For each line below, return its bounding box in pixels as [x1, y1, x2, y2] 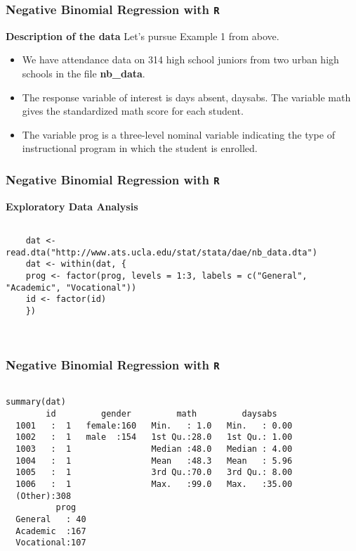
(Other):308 [15, 490, 72, 501]
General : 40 [15, 514, 86, 524]
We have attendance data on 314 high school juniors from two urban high [22, 52, 339, 67]
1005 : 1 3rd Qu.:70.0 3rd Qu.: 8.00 [15, 467, 293, 478]
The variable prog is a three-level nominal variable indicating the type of [22, 127, 335, 141]
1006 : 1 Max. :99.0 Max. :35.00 [15, 479, 293, 489]
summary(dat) [6, 397, 66, 407]
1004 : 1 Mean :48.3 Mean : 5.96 [15, 455, 293, 466]
